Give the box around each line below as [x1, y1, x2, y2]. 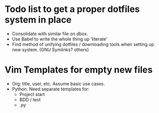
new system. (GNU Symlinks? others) [11, 46, 89, 52]
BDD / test [19, 96, 41, 102]
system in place [4, 14, 72, 25]
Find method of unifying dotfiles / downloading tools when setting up [11, 41, 154, 47]
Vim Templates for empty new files [4, 64, 153, 75]
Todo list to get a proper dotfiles [4, 3, 140, 15]
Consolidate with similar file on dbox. [11, 30, 88, 36]
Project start [19, 91, 45, 97]
